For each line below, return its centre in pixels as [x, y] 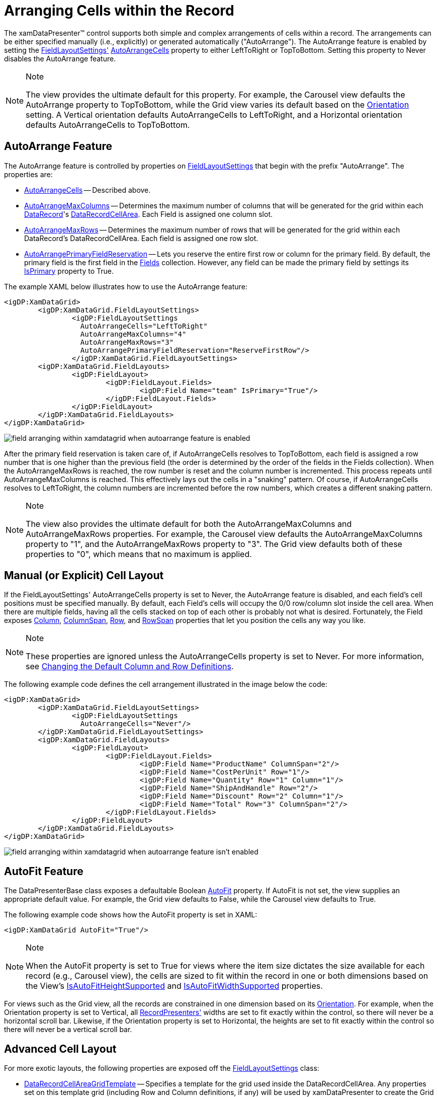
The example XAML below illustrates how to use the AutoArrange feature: [126, 286]
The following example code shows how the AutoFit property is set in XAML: [131, 915]
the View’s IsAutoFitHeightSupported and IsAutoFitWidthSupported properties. [174, 986]
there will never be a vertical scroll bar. [68, 1030]
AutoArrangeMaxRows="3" [127, 342]
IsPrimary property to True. [69, 271]
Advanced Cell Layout [60, 1049]
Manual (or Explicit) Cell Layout [84, 576]
